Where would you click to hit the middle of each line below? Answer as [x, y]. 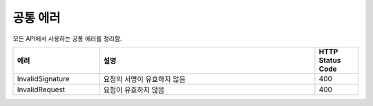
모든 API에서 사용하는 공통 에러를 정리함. [67, 39]
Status [330, 60]
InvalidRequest [41, 89]
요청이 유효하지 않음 [134, 89]
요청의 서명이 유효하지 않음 [144, 79]
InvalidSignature [43, 78]
